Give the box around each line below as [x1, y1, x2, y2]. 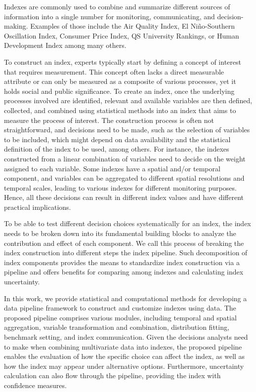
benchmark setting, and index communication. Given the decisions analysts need [4, 332, 248, 342]
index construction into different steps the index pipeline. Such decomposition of [4, 247, 248, 258]
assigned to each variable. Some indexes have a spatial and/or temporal [4, 163, 220, 173]
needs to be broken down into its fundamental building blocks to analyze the [4, 228, 236, 238]
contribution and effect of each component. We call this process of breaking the [4, 237, 244, 248]
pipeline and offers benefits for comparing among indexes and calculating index [4, 267, 244, 277]
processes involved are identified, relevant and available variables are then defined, [4, 95, 253, 106]
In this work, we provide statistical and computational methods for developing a [4, 293, 247, 303]
